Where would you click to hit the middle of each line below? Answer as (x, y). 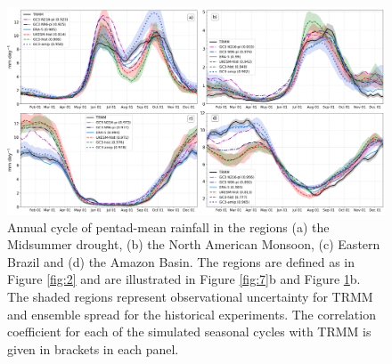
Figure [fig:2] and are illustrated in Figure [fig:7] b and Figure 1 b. (184, 279)
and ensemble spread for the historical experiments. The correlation (192, 314)
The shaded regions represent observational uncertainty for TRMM (190, 297)
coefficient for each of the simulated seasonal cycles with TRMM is (189, 332)
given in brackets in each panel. (93, 348)
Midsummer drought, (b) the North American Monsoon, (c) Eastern (194, 244)
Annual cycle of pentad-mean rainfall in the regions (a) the (168, 226)
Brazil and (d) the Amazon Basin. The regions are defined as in (181, 261)
